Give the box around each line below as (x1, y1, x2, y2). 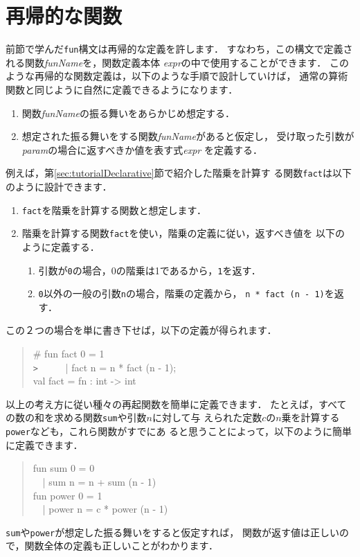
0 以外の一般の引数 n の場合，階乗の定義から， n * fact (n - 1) (38, 286, 325, 301)
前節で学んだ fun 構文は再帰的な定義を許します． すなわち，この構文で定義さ (6, 42, 353, 56)
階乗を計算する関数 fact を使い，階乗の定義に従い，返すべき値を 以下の (21, 226, 345, 240)
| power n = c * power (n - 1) (42, 502, 168, 516)
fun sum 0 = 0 (33, 461, 95, 475)
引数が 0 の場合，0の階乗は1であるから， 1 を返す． (38, 263, 261, 277)
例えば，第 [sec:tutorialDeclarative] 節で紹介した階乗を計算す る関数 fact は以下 (6, 166, 352, 180)
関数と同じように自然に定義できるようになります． (6, 82, 238, 96)
